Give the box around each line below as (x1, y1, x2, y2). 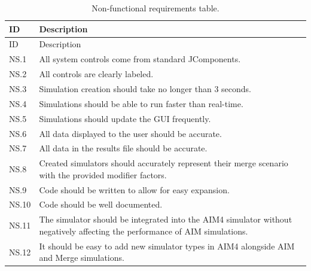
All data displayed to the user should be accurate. (39, 127, 222, 139)
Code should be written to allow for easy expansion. (39, 183, 230, 196)
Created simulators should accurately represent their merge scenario (39, 157, 288, 169)
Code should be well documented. (39, 198, 163, 211)
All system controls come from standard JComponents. (39, 53, 241, 65)
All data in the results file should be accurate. (39, 142, 208, 154)
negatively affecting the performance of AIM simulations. (39, 224, 248, 237)
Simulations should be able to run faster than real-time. (39, 97, 243, 109)
